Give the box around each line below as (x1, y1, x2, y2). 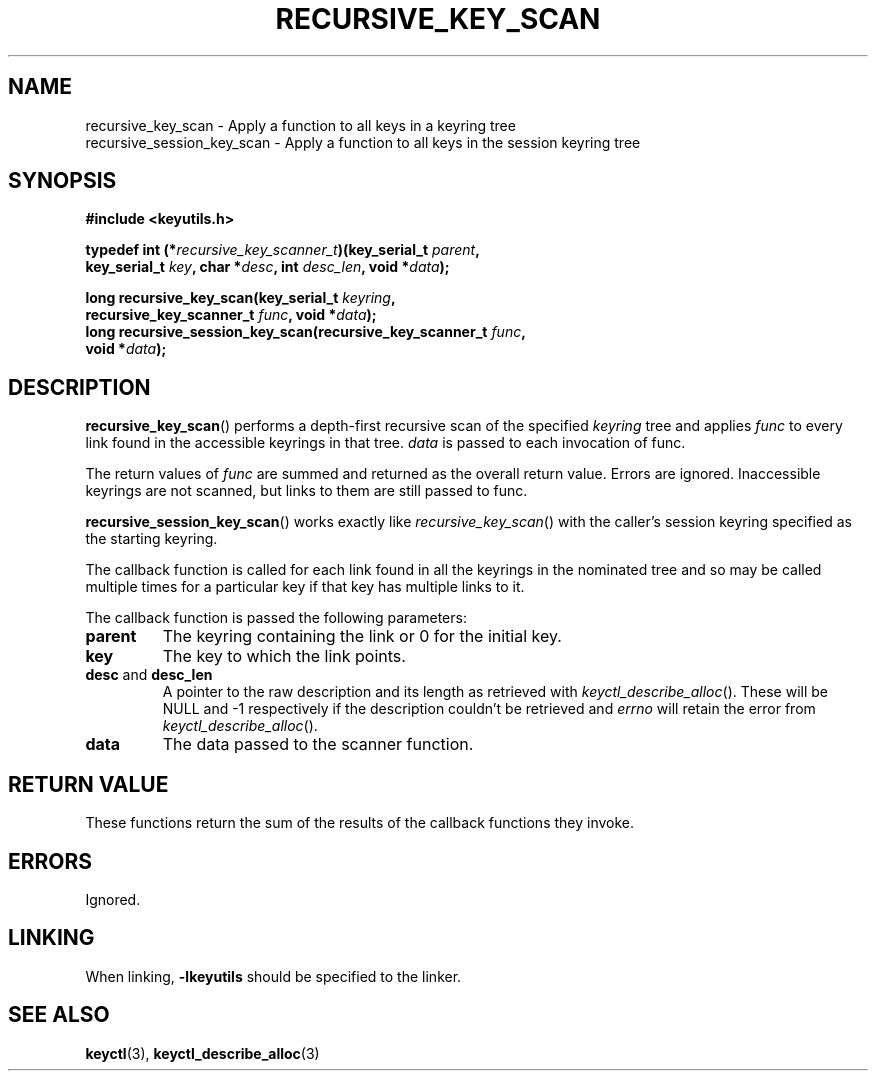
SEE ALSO (8, 1002, 110, 1028)
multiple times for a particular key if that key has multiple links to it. (85, 578, 525, 596)
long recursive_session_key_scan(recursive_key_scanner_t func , (85, 323, 526, 341)
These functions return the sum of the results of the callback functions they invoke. (85, 814, 635, 832)
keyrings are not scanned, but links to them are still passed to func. (85, 482, 528, 500)
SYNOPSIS (8, 168, 117, 194)
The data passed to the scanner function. (162, 734, 474, 755)
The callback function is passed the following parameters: (85, 609, 467, 627)
